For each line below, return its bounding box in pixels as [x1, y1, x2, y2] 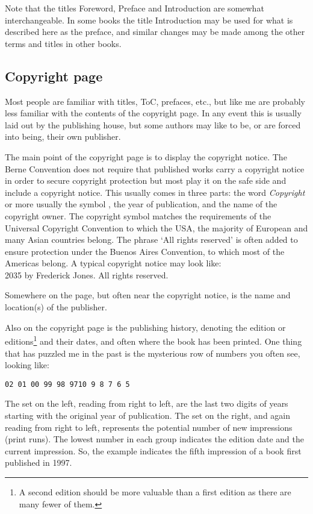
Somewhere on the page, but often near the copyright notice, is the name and [5, 289, 291, 301]
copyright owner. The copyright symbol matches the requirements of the [5, 209, 271, 222]
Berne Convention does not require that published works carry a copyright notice [5, 162, 305, 175]
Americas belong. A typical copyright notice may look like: [5, 257, 222, 269]
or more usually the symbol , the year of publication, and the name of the [5, 198, 277, 210]
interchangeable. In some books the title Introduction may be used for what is [5, 13, 293, 26]
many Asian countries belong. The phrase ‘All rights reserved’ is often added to [5, 233, 298, 246]
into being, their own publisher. [5, 130, 121, 143]
